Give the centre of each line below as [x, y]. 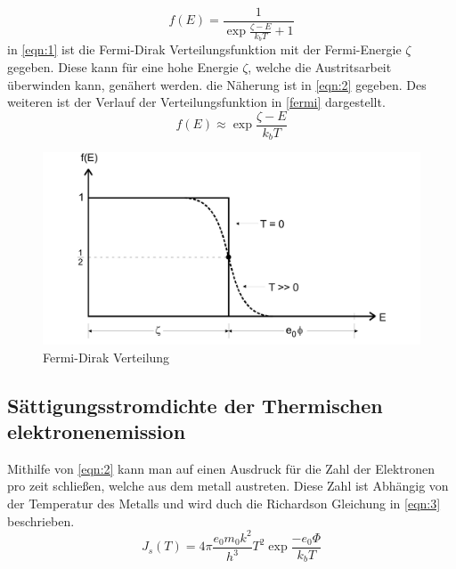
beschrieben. [41, 520]
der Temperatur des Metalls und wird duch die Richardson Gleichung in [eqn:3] [224, 504]
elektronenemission [97, 431]
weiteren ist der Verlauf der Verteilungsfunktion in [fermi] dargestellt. [196, 102]
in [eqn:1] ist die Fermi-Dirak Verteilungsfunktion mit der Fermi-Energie [204, 49]
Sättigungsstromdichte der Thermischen [195, 405]
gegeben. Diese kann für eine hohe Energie [123, 67]
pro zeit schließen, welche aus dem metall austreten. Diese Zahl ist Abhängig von [228, 486]
